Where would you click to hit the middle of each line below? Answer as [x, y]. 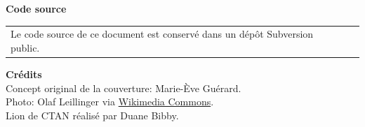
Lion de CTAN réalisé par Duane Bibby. [92, 115]
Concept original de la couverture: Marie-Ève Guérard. [124, 88]
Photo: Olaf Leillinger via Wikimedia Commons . [110, 102]
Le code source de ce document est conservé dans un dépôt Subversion [162, 34]
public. [25, 47]
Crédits [24, 74]
